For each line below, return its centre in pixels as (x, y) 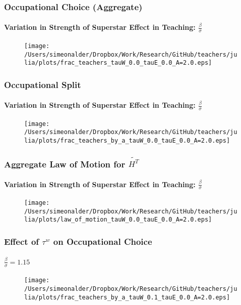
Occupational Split (43, 84)
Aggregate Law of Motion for (65, 164)
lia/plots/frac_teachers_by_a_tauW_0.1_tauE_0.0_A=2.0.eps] (127, 297)
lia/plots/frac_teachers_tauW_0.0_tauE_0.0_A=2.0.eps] (118, 63)
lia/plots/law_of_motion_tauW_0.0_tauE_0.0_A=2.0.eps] (118, 220)
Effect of (22, 241)
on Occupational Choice (103, 241)
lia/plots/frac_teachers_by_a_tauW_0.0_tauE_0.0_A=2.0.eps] (127, 141)
